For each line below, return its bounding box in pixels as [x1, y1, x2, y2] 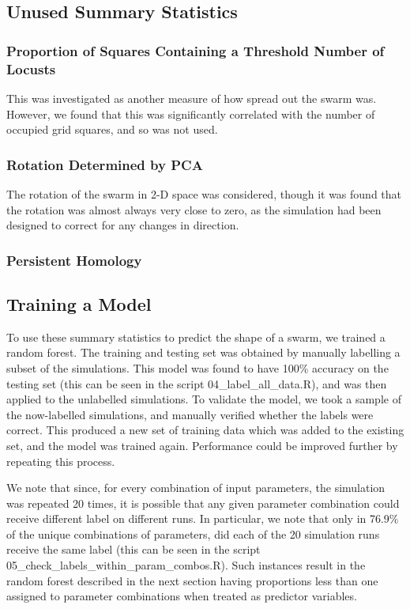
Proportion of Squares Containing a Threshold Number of [6, 40, 385, 60]
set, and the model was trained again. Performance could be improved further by [6, 437, 398, 453]
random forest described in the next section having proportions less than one [6, 572, 378, 588]
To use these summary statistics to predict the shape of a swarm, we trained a [6, 328, 386, 345]
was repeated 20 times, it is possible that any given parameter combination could [6, 494, 400, 511]
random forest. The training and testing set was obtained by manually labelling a [6, 344, 401, 361]
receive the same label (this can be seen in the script [6, 541, 261, 558]
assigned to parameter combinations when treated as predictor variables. [6, 588, 357, 604]
